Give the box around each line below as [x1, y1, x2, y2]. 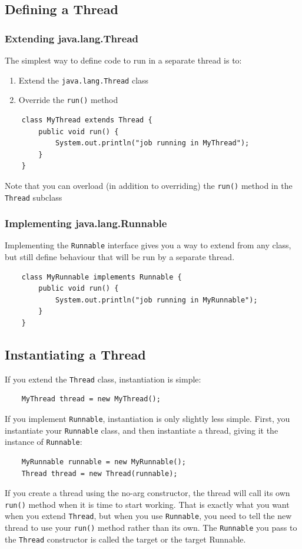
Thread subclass [5, 191, 62, 203]
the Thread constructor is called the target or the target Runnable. [5, 533, 246, 545]
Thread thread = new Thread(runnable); [21, 469, 178, 478]
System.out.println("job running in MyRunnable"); [55, 295, 258, 304]
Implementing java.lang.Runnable [5, 216, 167, 231]
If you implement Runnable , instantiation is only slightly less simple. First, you [5, 412, 290, 425]
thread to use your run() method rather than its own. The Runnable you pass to [5, 521, 297, 534]
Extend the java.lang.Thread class [18, 74, 149, 86]
